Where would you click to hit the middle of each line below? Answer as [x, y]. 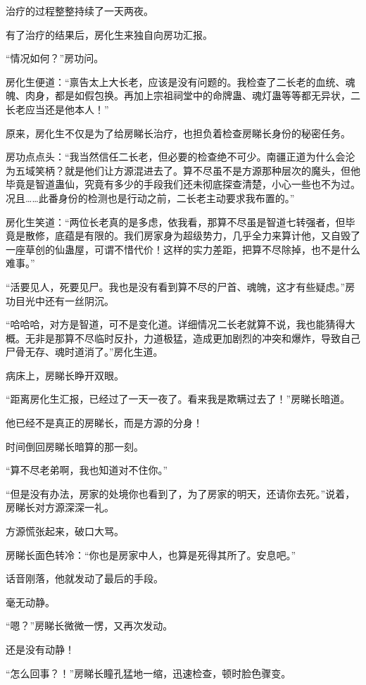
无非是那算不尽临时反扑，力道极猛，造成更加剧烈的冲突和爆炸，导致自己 [193, 338]
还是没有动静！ [40, 649]
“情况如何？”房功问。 [55, 58]
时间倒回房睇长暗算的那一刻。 [75, 446]
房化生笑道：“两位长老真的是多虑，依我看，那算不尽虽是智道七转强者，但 [176, 221]
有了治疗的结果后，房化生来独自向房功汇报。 [109, 34]
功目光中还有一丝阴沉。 [60, 300]
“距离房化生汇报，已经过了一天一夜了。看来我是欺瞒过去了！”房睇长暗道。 [178, 399]
